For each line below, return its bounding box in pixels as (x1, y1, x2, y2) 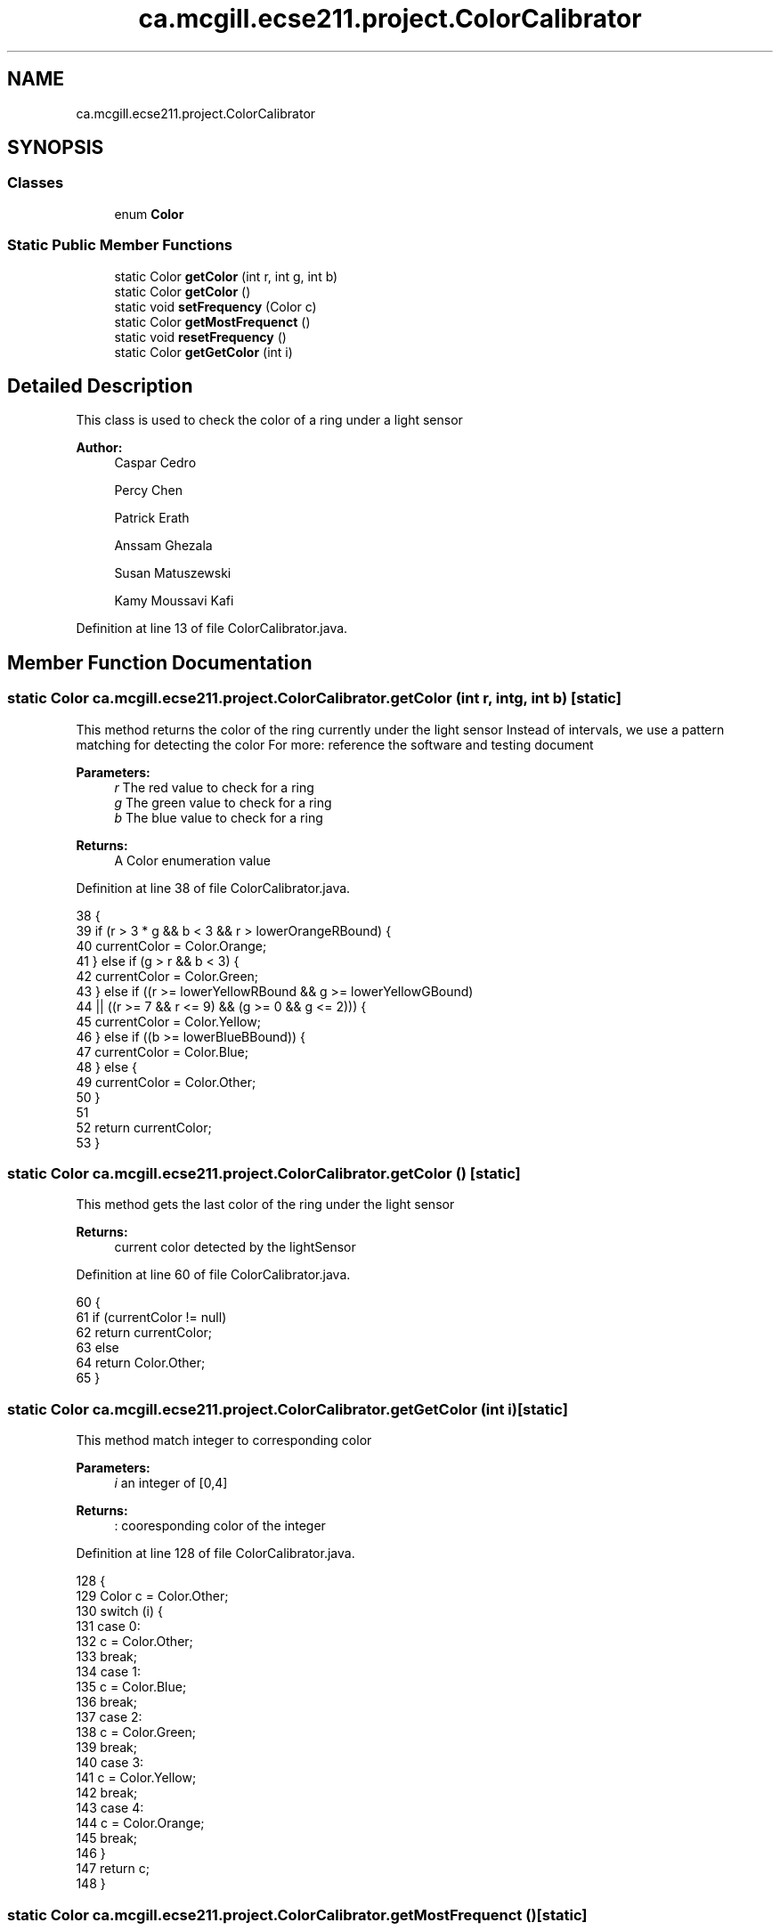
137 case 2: (76, 1709, 142, 1725)
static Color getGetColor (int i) (114, 344, 293, 360)
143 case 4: (76, 1800, 144, 1816)
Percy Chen (114, 483, 183, 499)
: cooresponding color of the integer (114, 1518, 326, 1534)
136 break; (76, 1694, 138, 1710)
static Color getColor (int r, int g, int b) (114, 268, 338, 284)
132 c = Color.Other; (76, 1634, 193, 1650)
